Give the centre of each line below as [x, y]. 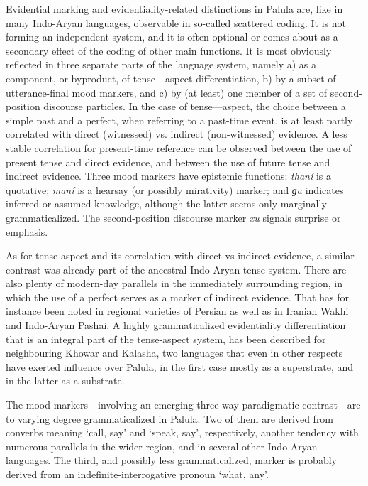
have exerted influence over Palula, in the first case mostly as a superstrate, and [180, 366]
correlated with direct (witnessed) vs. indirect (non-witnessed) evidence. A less [177, 134]
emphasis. [27, 231]
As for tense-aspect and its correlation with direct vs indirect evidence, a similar [180, 255]
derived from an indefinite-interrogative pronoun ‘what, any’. [137, 474]
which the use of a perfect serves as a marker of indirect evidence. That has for [177, 297]
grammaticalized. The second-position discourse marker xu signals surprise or [173, 217]
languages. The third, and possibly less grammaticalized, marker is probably [171, 460]
